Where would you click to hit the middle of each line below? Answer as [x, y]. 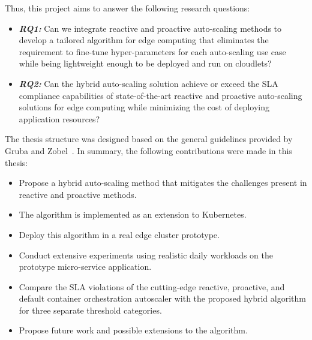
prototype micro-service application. [85, 267]
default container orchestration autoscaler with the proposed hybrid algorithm [162, 298]
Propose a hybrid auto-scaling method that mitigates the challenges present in [163, 183]
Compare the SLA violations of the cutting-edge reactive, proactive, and [152, 286]
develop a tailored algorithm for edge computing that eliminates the [144, 40]
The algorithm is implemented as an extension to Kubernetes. [133, 214]
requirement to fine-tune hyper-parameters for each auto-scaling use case [152, 51]
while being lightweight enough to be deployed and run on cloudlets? [145, 63]
